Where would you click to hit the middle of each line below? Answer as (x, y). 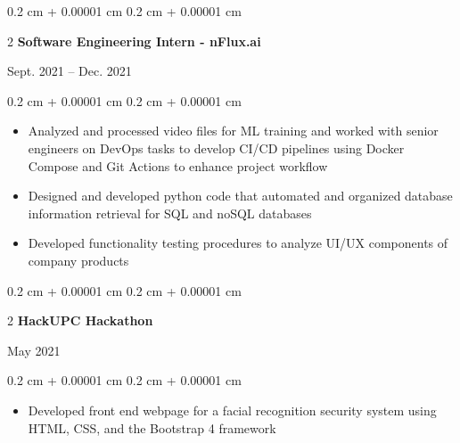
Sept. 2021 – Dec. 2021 (70, 71)
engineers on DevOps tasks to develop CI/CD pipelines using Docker (216, 148)
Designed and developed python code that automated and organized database (240, 196)
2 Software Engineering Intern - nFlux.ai (134, 41)
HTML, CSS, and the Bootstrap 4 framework (152, 427)
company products (78, 260)
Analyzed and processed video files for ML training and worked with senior (233, 131)
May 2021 (34, 350)
